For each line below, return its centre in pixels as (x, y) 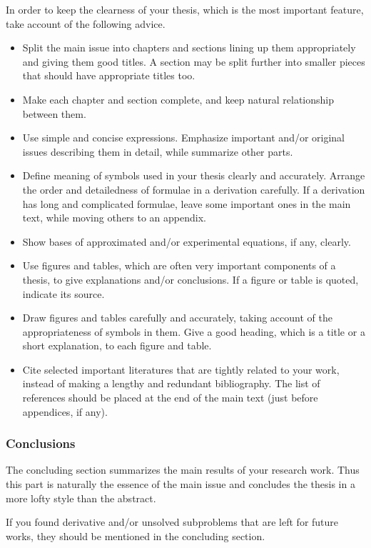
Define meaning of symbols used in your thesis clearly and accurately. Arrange (194, 175)
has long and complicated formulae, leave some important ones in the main (187, 203)
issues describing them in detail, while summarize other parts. (158, 151)
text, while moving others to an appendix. (114, 218)
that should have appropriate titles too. (109, 75)
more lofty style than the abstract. (81, 498)
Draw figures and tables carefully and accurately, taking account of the (177, 318)
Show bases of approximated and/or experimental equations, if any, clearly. (187, 241)
